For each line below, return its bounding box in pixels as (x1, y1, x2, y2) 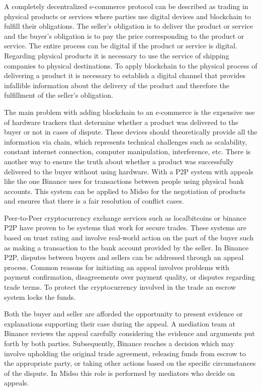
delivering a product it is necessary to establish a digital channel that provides (4, 70, 246, 81)
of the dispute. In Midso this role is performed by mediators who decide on (4, 367, 235, 378)
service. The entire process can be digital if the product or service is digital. (4, 40, 237, 51)
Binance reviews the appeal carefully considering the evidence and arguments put (4, 328, 255, 339)
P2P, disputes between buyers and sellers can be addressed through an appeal (4, 252, 244, 263)
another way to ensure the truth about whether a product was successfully (4, 156, 234, 166)
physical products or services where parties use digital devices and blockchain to (4, 11, 251, 21)
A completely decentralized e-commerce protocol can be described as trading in (4, 1, 248, 11)
